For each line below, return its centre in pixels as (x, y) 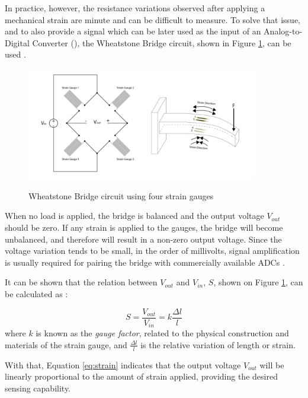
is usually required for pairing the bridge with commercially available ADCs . (145, 262)
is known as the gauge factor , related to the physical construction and (162, 333)
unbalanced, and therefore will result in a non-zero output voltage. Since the (143, 239)
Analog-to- (283, 31)
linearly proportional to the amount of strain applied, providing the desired (141, 376)
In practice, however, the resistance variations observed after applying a (135, 8)
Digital (17, 42)
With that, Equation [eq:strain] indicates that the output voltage (123, 364)
